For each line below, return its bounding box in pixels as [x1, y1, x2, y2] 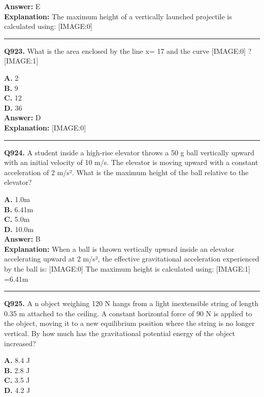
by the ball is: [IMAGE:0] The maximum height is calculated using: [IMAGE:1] [4, 263, 251, 274]
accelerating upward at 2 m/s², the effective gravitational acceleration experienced [4, 253, 259, 264]
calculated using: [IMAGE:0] [4, 21, 92, 31]
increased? [4, 338, 36, 348]
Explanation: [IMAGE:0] [4, 122, 86, 133]
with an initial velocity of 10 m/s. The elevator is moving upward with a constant [4, 157, 258, 168]
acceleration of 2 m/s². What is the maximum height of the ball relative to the [4, 167, 249, 177]
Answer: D [4, 112, 41, 123]
